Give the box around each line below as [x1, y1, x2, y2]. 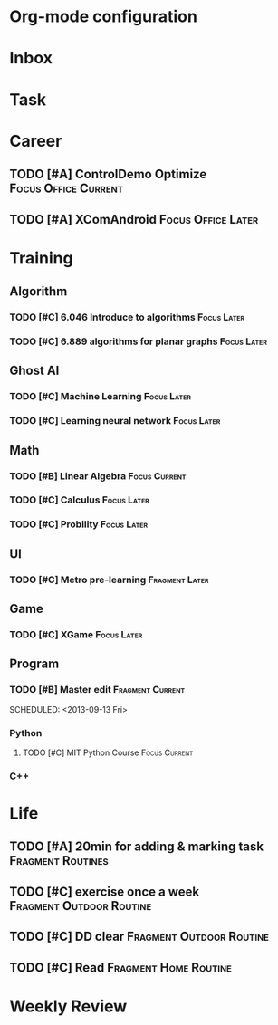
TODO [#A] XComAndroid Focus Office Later [9, 211, 259, 227]
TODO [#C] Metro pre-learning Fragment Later [9, 573, 210, 586]
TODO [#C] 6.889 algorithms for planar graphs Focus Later [9, 335, 267, 348]
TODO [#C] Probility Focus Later [9, 518, 148, 531]
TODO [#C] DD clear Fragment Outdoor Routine [9, 929, 270, 944]
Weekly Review [9, 996, 128, 1016]
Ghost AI [9, 363, 60, 378]
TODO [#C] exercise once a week [9, 884, 200, 899]
